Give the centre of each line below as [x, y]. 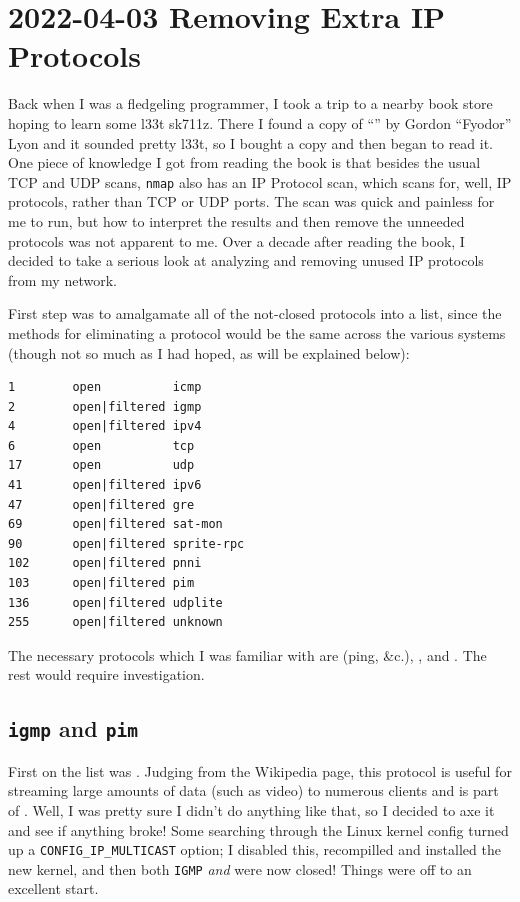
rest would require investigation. [106, 674]
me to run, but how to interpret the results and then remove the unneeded [236, 220]
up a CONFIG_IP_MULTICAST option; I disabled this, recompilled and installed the [254, 849]
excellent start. [53, 888]
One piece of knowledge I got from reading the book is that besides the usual [244, 162]
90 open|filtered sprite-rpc [126, 543]
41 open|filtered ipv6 [105, 485]
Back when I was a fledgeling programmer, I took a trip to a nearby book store [250, 103]
